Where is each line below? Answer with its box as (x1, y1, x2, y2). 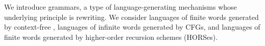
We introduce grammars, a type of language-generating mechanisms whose (4, 2, 237, 12)
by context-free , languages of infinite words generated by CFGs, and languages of (4, 21, 260, 32)
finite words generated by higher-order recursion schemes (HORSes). (4, 31, 218, 42)
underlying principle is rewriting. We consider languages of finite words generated (4, 11, 259, 22)
